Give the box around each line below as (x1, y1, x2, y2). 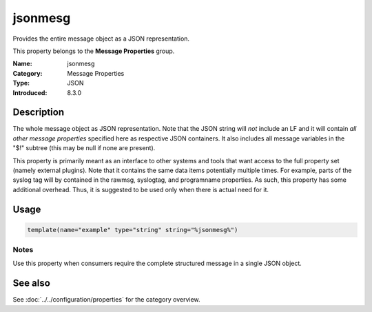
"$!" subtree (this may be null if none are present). (12, 144, 156, 152)
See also (12, 278, 51, 289)
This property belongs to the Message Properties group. (12, 47, 175, 55)
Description (12, 107, 65, 118)
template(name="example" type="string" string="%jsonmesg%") (27, 226, 238, 233)
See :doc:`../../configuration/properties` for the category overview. (12, 295, 200, 304)
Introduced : (12, 88, 48, 96)
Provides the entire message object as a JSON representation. (12, 34, 189, 43)
